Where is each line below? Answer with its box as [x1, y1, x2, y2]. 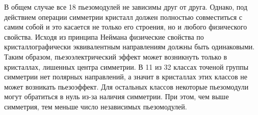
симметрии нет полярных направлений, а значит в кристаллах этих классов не [4, 71, 248, 82]
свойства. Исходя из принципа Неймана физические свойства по [4, 31, 204, 42]
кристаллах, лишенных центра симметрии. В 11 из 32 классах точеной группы [4, 61, 249, 72]
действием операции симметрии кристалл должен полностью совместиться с [4, 11, 243, 22]
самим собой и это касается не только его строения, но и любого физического [4, 21, 247, 32]
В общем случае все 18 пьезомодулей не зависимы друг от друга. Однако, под [4, 2, 248, 12]
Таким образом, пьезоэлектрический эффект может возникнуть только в [4, 51, 227, 62]
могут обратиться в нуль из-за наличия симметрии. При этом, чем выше [4, 91, 229, 102]
